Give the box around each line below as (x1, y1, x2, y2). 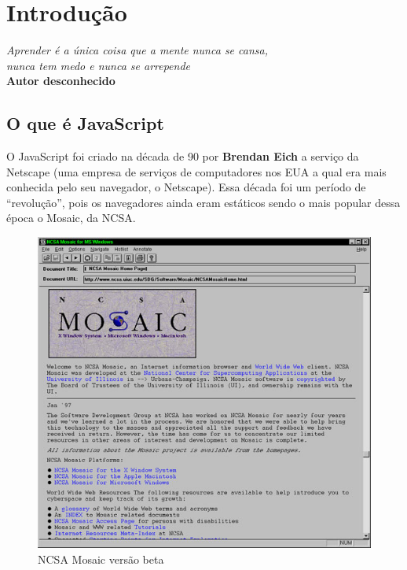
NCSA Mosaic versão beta (38, 551, 164, 568)
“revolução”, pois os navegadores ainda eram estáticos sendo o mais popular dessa (6, 194, 401, 210)
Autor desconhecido (6, 72, 115, 89)
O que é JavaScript (6, 111, 164, 135)
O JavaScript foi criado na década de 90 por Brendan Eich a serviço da (6, 148, 359, 165)
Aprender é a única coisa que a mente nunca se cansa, (6, 42, 268, 58)
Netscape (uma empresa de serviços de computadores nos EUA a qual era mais (6, 163, 387, 180)
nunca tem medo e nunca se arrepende (6, 57, 191, 73)
